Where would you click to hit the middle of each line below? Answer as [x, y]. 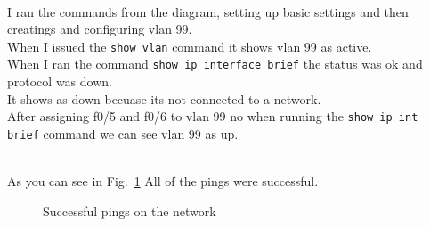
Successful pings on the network [130, 210]
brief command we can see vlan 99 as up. [123, 133]
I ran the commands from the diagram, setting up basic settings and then [208, 11]
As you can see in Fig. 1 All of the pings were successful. [163, 181]
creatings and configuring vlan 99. [100, 29]
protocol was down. [60, 81]
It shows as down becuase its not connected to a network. [164, 98]
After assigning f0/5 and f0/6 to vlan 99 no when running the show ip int [213, 116]
